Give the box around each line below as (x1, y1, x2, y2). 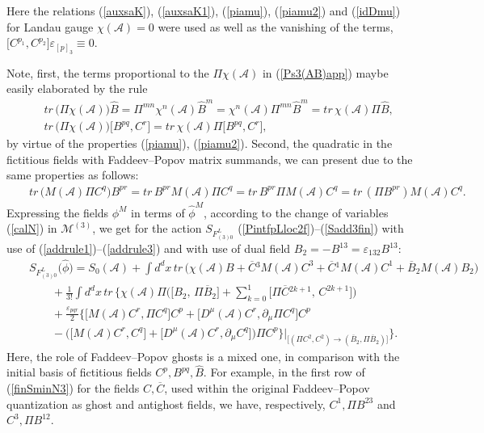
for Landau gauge (6, 18, 94, 35)
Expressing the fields (6, 204, 109, 221)
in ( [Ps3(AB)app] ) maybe (262, 64, 389, 81)
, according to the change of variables (204, 204, 389, 221)
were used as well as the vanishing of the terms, (158, 18, 394, 35)
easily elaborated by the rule (6, 80, 148, 97)
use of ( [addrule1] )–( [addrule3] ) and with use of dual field (6, 240, 291, 256)
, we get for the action (92, 220, 202, 237)
